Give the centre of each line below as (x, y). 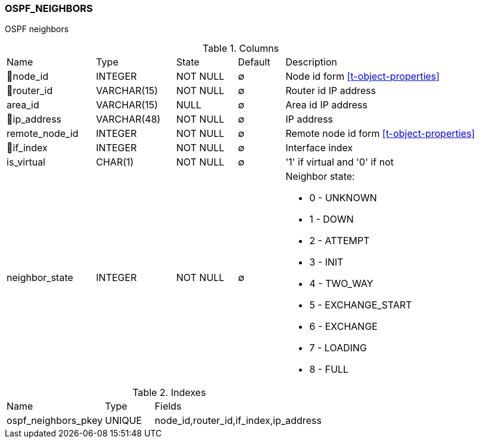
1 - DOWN (331, 219)
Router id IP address (331, 91)
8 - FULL (329, 369)
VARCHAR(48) (128, 119)
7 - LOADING (338, 348)
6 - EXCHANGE (343, 327)
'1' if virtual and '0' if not (340, 162)
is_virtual (26, 162)
